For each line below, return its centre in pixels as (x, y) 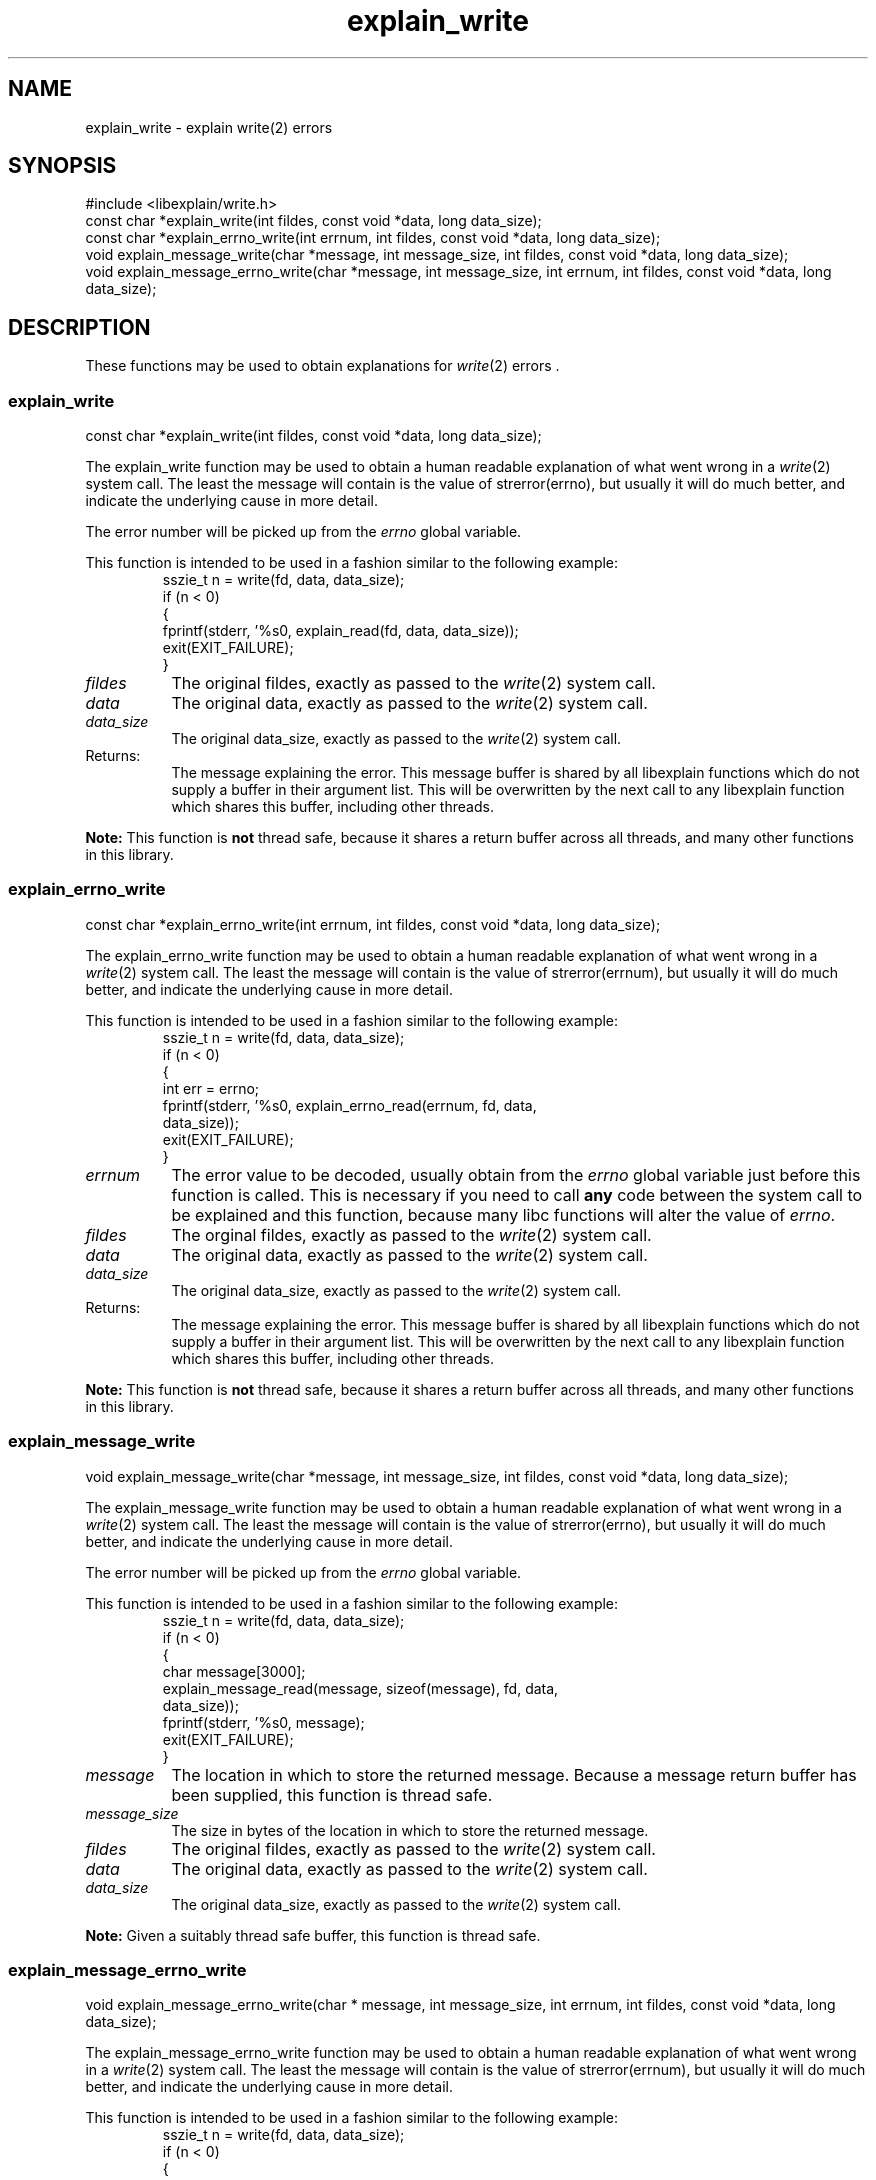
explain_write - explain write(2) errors (209, 127)
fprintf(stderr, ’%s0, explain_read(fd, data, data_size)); (340, 631)
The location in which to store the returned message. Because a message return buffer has (514, 1774)
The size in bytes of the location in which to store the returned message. (410, 1830)
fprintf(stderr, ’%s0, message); (263, 1722)
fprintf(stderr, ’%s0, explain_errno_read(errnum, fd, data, (349, 1105)
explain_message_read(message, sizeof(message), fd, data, (360, 1688)
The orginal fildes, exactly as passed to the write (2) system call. (411, 1234)
